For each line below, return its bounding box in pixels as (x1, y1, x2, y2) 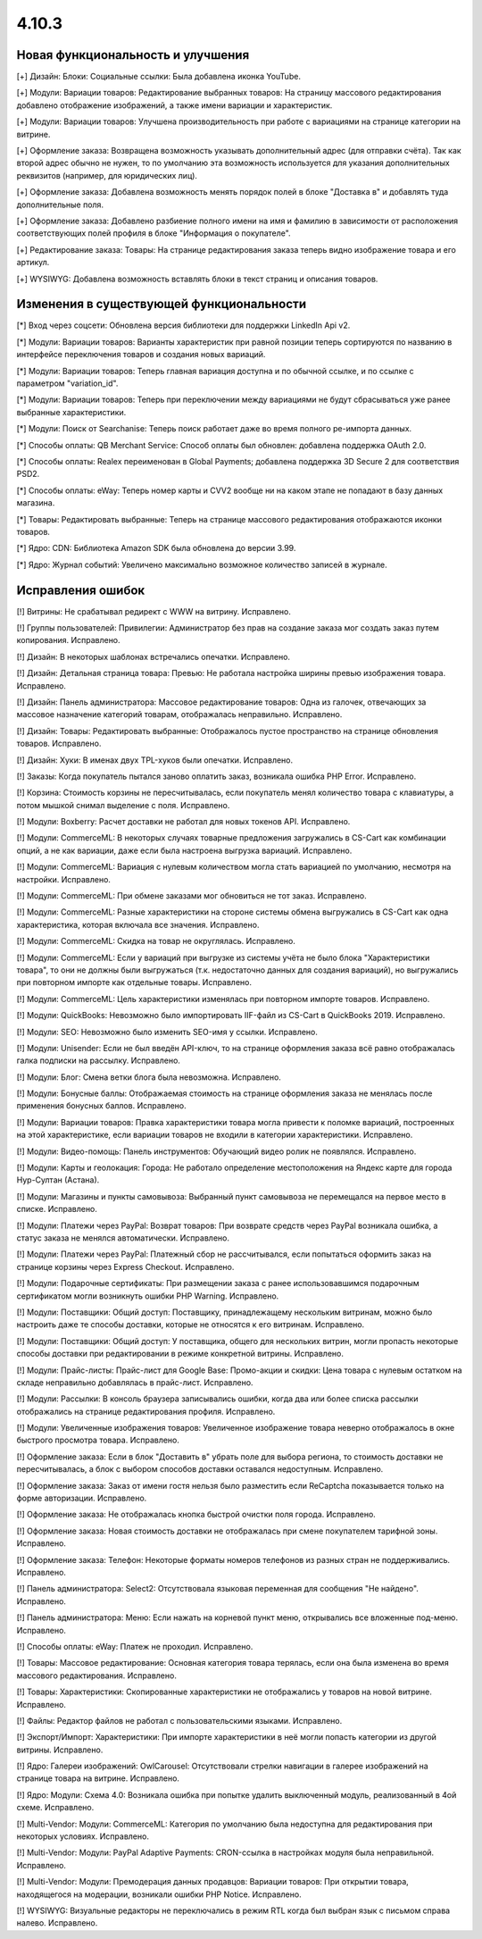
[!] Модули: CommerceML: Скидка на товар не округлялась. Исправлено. (16, 936, 296, 947)
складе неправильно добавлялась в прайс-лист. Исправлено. (16, 1376, 253, 1388)
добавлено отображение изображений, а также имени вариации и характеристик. (16, 99, 333, 111)
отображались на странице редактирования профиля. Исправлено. (16, 1406, 276, 1417)
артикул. (16, 257, 50, 268)
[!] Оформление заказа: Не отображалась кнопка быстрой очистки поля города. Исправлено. (16, 1509, 377, 1520)
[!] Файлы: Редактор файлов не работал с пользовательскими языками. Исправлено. (16, 1715, 343, 1726)
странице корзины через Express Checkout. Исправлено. (16, 1261, 235, 1272)
